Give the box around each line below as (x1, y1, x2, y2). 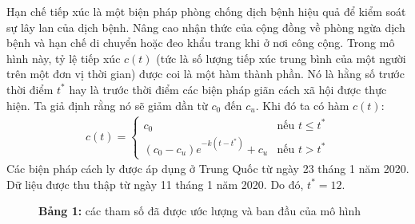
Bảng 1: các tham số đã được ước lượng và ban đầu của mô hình (38, 202, 361, 219)
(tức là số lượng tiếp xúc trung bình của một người (156, 49, 406, 66)
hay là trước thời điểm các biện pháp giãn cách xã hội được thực (69, 81, 387, 97)
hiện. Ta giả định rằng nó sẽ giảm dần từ (6, 96, 208, 113)
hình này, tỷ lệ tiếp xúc (6, 49, 121, 66)
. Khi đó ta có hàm (255, 96, 349, 113)
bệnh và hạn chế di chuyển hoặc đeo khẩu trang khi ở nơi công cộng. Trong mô (6, 34, 395, 51)
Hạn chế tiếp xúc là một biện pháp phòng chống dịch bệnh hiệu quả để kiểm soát (6, 3, 406, 19)
